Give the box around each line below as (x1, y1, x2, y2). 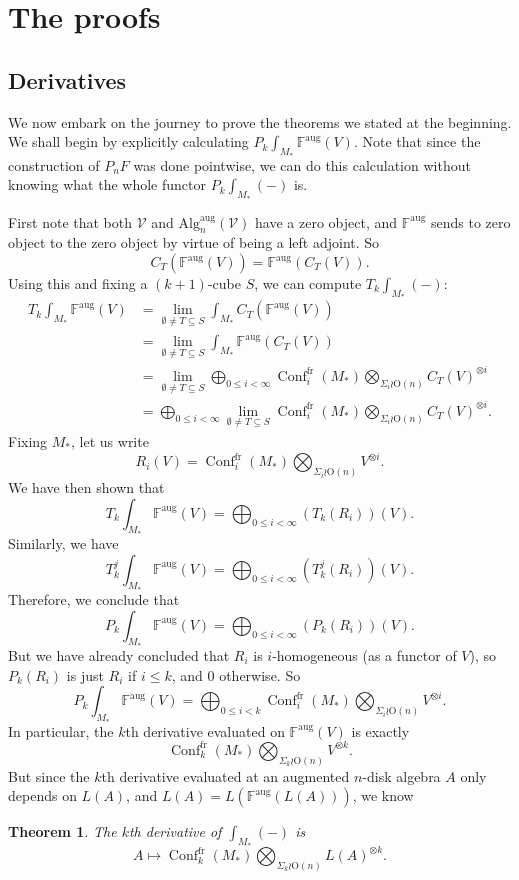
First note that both (8, 211, 132, 232)
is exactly (351, 720, 410, 741)
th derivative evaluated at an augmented (101, 765, 350, 786)
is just (66, 664, 104, 685)
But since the (8, 765, 90, 786)
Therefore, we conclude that (8, 588, 180, 609)
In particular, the (8, 720, 114, 741)
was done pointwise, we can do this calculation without (133, 154, 471, 175)
